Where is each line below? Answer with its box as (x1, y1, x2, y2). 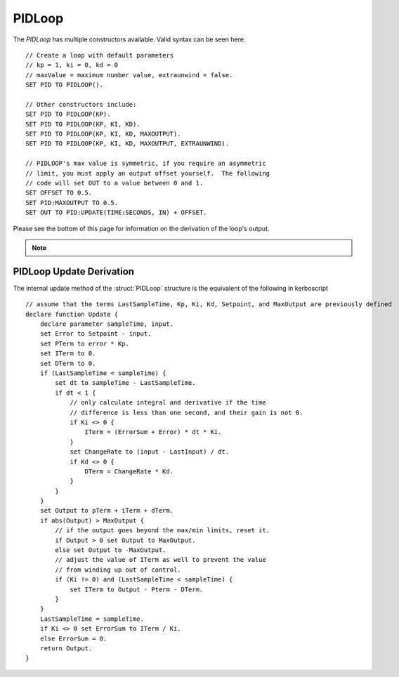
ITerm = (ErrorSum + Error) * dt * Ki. (84, 428, 222, 436)
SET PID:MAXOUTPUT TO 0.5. (25, 199, 119, 206)
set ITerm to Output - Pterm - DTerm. (70, 585, 204, 593)
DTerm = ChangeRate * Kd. (84, 467, 174, 475)
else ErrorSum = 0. (39, 634, 107, 643)
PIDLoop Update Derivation (13, 265, 135, 277)
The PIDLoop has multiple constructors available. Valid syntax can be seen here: (13, 35, 246, 44)
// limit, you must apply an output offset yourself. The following (25, 169, 270, 177)
